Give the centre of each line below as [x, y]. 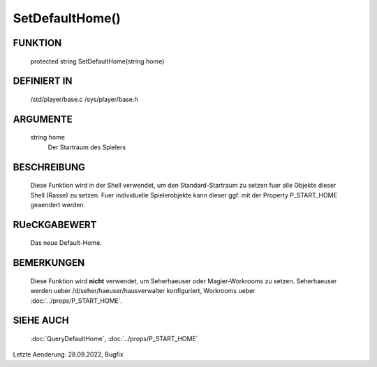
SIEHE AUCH [41, 321]
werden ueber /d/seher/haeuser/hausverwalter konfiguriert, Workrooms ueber [143, 291]
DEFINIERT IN [43, 81]
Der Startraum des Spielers [87, 147]
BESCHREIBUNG [49, 167]
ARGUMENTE [43, 119]
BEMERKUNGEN [49, 263]
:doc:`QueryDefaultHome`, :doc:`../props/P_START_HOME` [114, 338]
